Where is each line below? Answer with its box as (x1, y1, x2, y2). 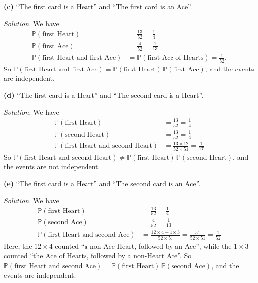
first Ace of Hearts (147, 54, 204, 62)
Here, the (4, 240, 32, 251)
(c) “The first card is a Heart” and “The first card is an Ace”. (4, 1, 192, 11)
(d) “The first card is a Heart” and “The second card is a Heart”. (4, 89, 204, 100)
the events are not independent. (4, 161, 100, 172)
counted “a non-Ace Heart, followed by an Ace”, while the (55, 240, 232, 251)
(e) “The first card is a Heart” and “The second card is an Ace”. (4, 178, 201, 188)
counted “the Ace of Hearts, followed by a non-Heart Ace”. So (4, 250, 192, 261)
